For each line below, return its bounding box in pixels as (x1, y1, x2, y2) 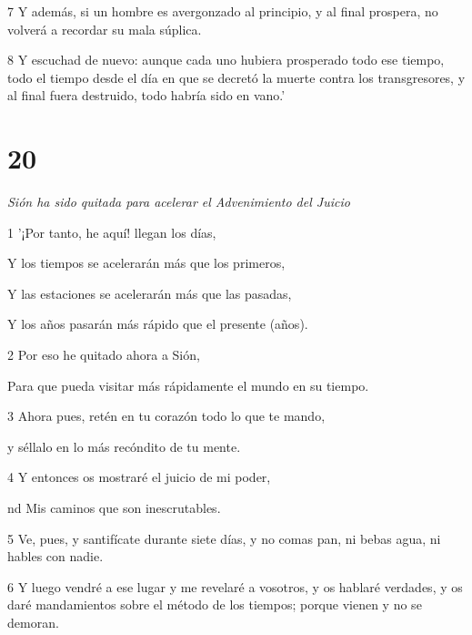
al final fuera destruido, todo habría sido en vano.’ (7, 86, 286, 105)
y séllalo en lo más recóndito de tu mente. (7, 436, 241, 456)
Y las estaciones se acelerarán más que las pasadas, (7, 283, 292, 302)
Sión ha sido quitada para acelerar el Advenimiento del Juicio (7, 192, 350, 211)
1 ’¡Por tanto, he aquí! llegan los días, (7, 222, 216, 241)
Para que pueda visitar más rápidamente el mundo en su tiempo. (7, 375, 369, 394)
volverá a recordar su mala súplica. (7, 19, 202, 38)
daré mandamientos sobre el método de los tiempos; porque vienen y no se (7, 595, 422, 614)
